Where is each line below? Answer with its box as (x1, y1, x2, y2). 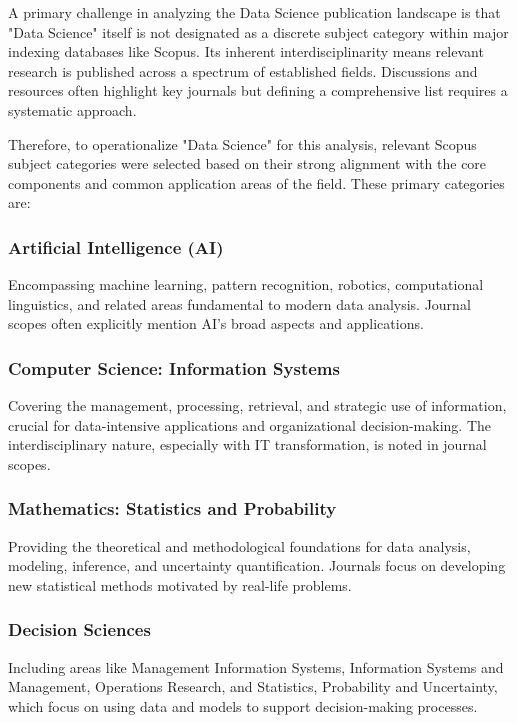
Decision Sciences (8, 617, 151, 642)
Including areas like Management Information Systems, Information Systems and (8, 656, 504, 677)
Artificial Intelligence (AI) (8, 234, 224, 259)
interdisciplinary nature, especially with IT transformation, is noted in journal (8, 434, 487, 455)
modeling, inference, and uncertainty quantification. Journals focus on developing (8, 555, 506, 576)
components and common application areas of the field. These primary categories (8, 172, 505, 193)
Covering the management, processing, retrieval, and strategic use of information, (8, 395, 507, 416)
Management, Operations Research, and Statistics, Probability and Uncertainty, (8, 676, 498, 697)
